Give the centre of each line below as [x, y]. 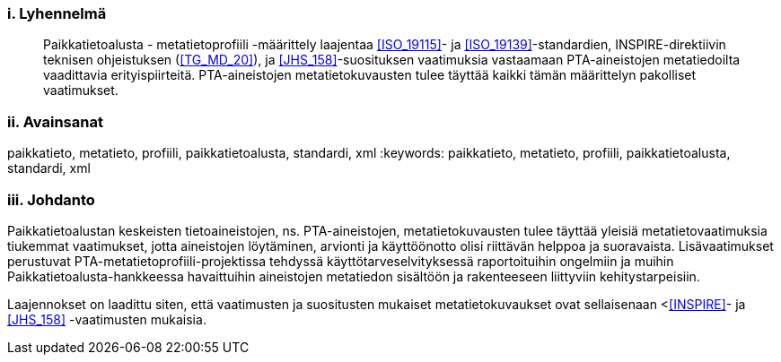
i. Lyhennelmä [57, 13]
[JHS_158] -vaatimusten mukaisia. [107, 319]
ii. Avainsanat [55, 121]
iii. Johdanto [51, 199]
